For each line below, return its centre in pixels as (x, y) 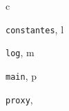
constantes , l (35, 29)
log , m (20, 52)
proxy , (19, 99)
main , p (21, 75)
